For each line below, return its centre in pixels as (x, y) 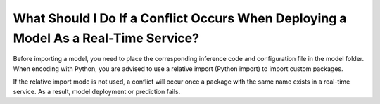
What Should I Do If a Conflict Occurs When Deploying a (180, 18)
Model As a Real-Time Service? (106, 38)
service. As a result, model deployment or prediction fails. (97, 91)
